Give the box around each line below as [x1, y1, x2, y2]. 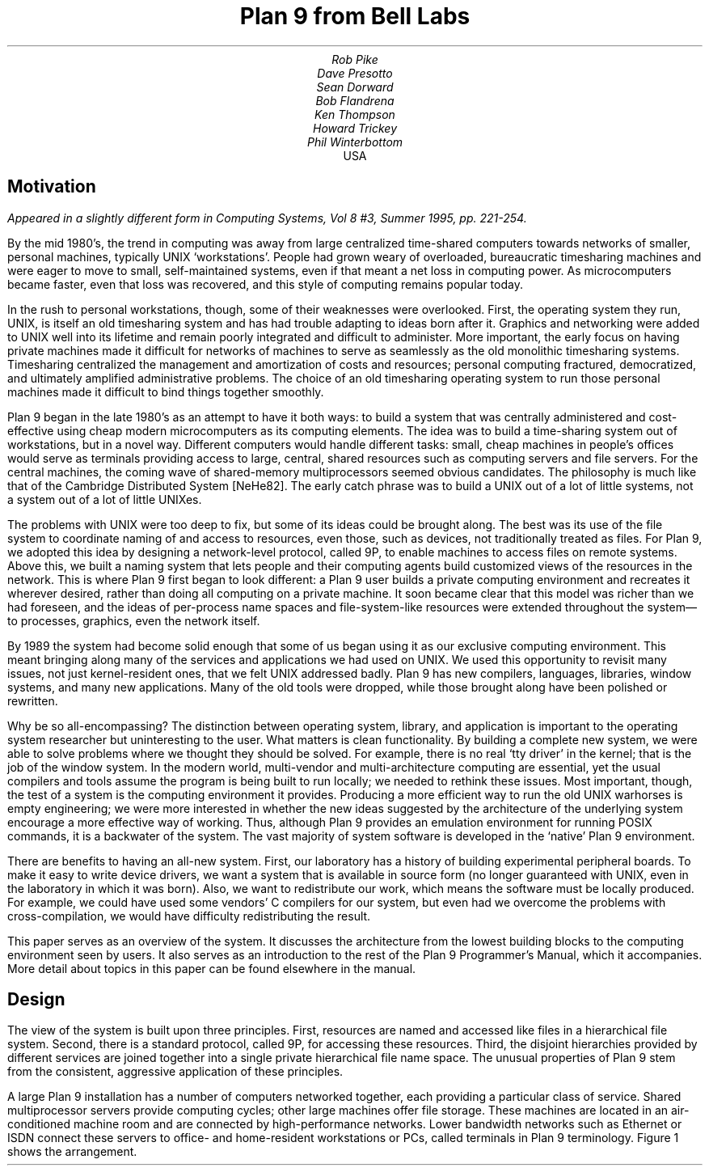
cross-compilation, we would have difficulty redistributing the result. [7, 908, 371, 923]
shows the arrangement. [7, 1144, 137, 1159]
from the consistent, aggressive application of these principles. [7, 1064, 344, 1079]
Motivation [7, 176, 96, 197]
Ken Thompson [314, 107, 395, 121]
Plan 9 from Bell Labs [239, 2, 471, 30]
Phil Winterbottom [306, 134, 403, 149]
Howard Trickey [312, 121, 397, 135]
